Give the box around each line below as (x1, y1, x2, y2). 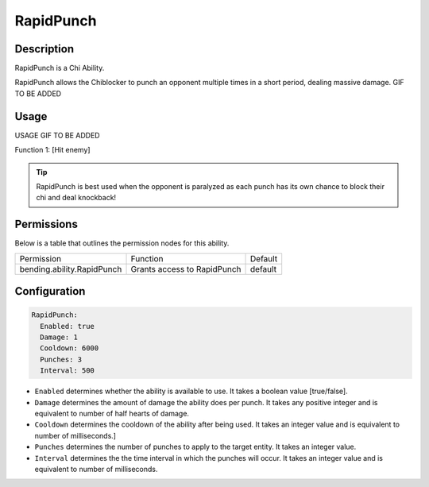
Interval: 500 (40, 366, 95, 375)
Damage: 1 (40, 333, 79, 342)
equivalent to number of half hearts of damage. (34, 408, 190, 418)
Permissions (14, 218, 79, 231)
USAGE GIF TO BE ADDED (14, 130, 100, 140)
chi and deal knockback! (36, 193, 117, 203)
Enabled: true (40, 322, 95, 330)
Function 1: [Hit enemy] (14, 145, 91, 155)
